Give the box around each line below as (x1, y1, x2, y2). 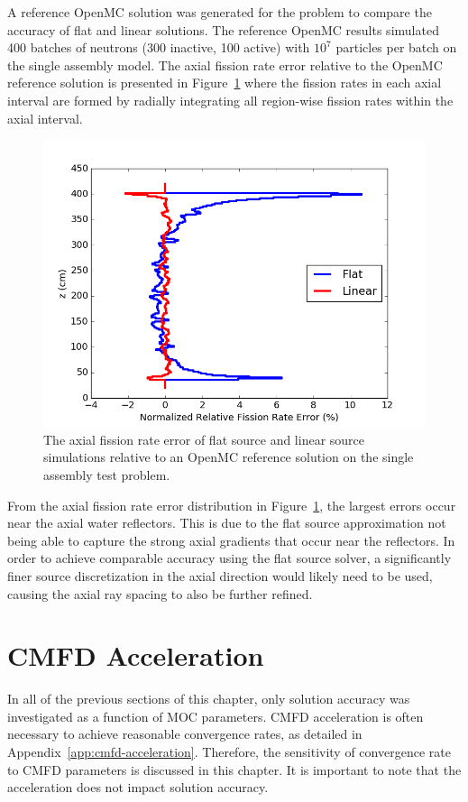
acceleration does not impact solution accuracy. (7, 778, 269, 797)
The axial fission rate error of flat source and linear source (43, 429, 365, 448)
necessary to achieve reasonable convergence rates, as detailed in (7, 724, 362, 743)
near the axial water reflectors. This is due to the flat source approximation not (7, 513, 446, 532)
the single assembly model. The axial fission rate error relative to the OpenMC (7, 55, 443, 74)
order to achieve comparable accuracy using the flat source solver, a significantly (7, 548, 452, 567)
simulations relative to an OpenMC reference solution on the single (43, 447, 414, 466)
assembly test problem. (43, 465, 170, 484)
